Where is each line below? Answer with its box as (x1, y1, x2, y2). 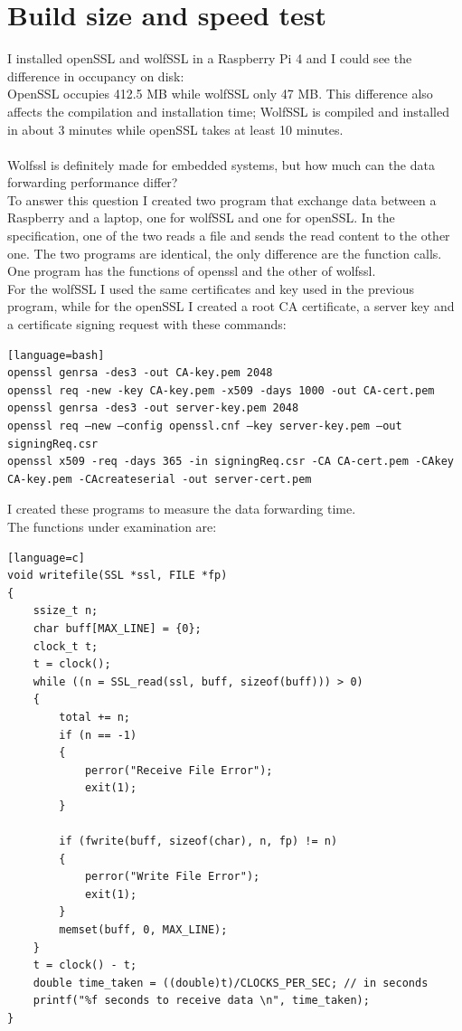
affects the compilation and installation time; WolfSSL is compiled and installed (7, 101, 449, 120)
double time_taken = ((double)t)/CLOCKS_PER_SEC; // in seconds (33, 976, 429, 989)
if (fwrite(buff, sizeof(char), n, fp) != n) (59, 835, 338, 848)
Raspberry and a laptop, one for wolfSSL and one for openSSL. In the (7, 208, 395, 227)
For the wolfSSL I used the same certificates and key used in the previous (7, 279, 415, 298)
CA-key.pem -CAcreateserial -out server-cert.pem (7, 472, 312, 486)
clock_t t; (33, 639, 99, 653)
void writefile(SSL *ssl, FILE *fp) (7, 569, 228, 582)
